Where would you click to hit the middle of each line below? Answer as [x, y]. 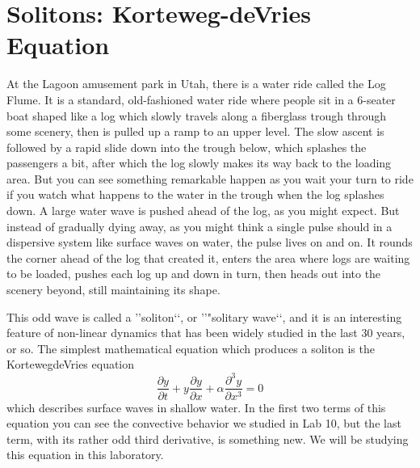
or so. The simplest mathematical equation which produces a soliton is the [191, 348]
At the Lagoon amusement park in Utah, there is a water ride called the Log [196, 84]
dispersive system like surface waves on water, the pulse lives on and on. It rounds [210, 242]
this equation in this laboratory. [85, 455]
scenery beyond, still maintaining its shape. [113, 290]
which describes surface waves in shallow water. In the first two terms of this [196, 407]
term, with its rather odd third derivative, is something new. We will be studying [208, 438]
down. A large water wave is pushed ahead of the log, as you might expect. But [203, 211]
